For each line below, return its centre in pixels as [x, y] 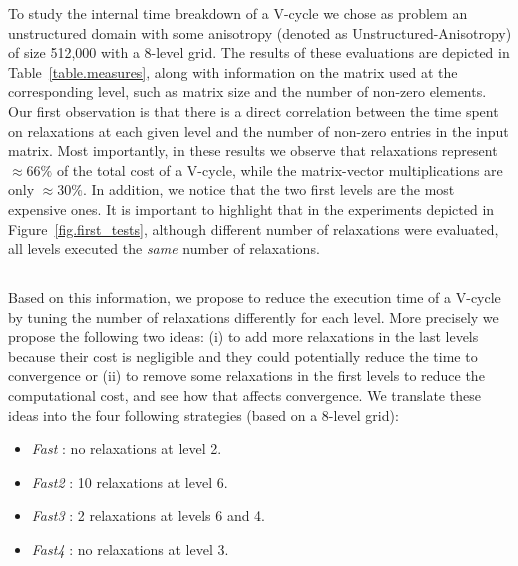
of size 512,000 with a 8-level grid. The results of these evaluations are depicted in [259, 52]
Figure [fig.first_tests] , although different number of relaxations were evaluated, [253, 228]
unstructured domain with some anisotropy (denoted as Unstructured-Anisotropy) [260, 32]
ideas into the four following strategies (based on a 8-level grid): [203, 414]
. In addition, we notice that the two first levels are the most [268, 189]
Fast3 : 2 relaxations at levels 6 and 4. [148, 515]
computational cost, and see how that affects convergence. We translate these [244, 395]
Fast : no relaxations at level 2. [126, 448]
